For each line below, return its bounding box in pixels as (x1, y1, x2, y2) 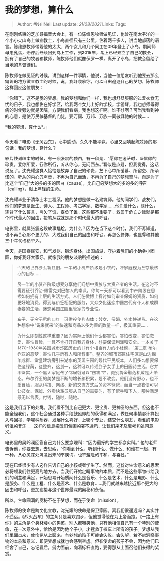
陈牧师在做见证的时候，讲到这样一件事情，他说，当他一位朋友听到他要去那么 (5, 72, 159, 78)
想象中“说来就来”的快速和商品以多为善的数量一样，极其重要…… (21, 322, 148, 328)
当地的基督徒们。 (5, 62, 40, 68)
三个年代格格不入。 (5, 238, 44, 243)
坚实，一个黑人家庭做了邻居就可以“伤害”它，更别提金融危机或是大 (21, 369, 154, 375)
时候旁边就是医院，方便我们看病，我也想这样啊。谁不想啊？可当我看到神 (13, 107, 159, 113)
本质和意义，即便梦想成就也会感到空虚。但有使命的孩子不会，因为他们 (13, 538, 155, 544)
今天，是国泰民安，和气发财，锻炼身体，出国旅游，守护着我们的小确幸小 (5, 248, 150, 254)
